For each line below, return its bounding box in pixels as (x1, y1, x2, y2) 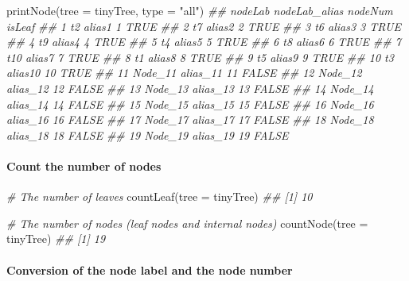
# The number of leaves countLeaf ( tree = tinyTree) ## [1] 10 (6, 188, 313, 205)
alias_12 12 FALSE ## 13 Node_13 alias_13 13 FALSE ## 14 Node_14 (6, 79, 374, 96)
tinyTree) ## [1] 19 (6, 230, 106, 247)
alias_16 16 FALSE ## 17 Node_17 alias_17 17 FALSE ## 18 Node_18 (6, 111, 374, 128)
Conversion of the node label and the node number (6, 261, 293, 278)
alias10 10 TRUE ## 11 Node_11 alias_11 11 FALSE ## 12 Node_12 (6, 64, 362, 81)
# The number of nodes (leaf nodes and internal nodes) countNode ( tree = (6, 214, 368, 231)
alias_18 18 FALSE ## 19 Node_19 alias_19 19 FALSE (6, 126, 289, 143)
